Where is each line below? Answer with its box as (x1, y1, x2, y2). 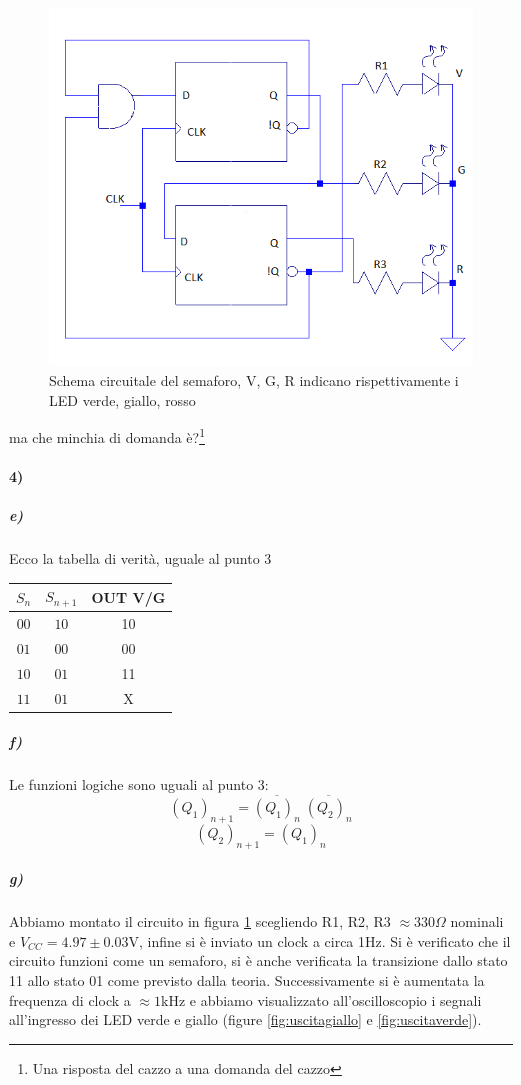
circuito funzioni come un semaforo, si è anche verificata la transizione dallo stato (9, 950, 508, 971)
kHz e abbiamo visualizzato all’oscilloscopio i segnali (161, 989, 482, 1010)
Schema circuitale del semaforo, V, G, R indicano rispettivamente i (49, 369, 459, 390)
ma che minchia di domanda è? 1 (9, 424, 205, 447)
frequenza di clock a (9, 989, 131, 1010)
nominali (450, 911, 504, 932)
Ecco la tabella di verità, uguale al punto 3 (9, 548, 272, 569)
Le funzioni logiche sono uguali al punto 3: (9, 774, 269, 795)
